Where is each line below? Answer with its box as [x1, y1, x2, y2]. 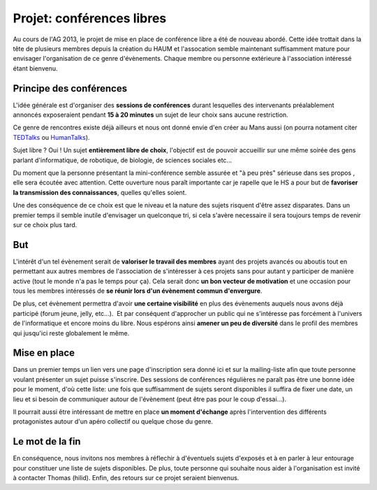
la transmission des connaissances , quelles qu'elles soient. [13, 188, 187, 196]
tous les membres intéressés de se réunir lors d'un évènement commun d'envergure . [13, 287, 263, 295]
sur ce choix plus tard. [13, 220, 77, 229]
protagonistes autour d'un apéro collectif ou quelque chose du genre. [13, 417, 213, 426]
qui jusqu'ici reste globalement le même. [13, 329, 130, 337]
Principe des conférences [13, 82, 128, 94]
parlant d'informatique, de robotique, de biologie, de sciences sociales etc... [13, 156, 232, 164]
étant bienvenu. [13, 64, 58, 73]
